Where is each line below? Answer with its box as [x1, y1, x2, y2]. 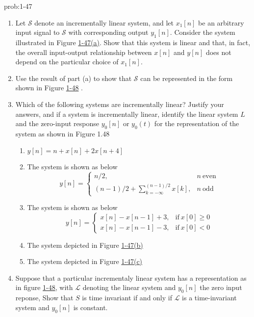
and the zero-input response [15, 118, 99, 129]
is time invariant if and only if [82, 292, 172, 303]
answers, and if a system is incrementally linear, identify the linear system [15, 108, 238, 119]
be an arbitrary [198, 17, 244, 27]
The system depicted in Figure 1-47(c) [27, 256, 143, 266]
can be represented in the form [140, 73, 233, 83]
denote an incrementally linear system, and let [34, 17, 174, 27]
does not [205, 47, 231, 57]
